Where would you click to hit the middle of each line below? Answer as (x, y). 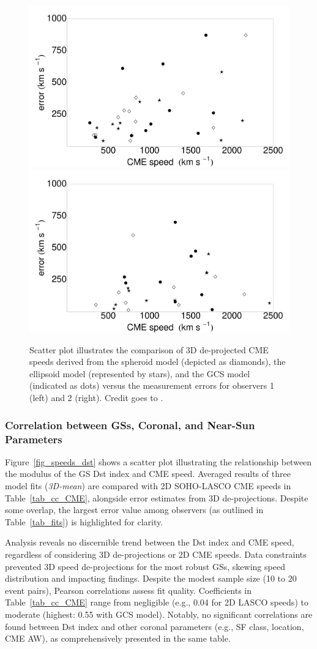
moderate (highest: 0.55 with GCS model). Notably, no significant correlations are (159, 614)
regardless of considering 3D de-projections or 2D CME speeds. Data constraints (156, 554)
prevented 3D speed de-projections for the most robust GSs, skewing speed (145, 566)
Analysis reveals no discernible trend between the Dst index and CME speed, (150, 542)
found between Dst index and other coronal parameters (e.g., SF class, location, (155, 626)
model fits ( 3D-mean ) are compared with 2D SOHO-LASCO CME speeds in (148, 485)
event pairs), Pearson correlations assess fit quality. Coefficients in (129, 590)
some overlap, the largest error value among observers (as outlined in (134, 510)
